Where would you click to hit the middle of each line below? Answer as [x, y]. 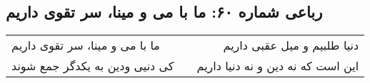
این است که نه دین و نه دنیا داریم [278, 66]
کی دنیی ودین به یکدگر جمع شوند [93, 66]
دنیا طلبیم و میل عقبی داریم [291, 45]
